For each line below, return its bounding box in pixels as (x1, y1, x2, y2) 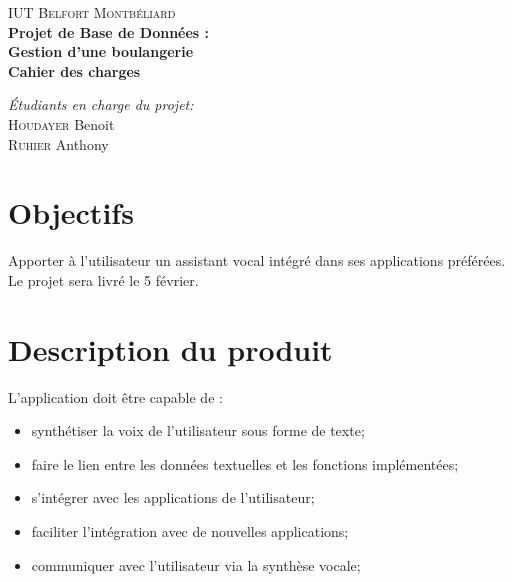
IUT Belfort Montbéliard (8, 2, 176, 22)
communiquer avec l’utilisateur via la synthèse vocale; (31, 554, 361, 575)
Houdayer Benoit (8, 113, 115, 134)
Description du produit (8, 328, 333, 369)
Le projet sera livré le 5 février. (8, 269, 199, 290)
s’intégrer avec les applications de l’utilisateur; (31, 487, 315, 508)
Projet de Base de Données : (8, 21, 210, 42)
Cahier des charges (8, 60, 141, 81)
